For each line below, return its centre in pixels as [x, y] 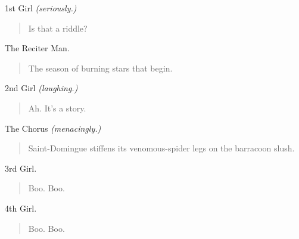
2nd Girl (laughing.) [41, 88]
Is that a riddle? [58, 28]
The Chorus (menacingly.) [53, 128]
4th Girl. [21, 208]
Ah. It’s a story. [57, 108]
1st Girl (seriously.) [41, 8]
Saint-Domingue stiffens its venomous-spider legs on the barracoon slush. [161, 148]
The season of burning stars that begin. [100, 68]
